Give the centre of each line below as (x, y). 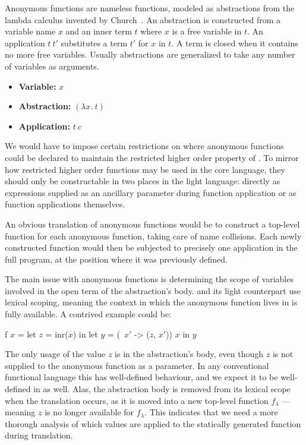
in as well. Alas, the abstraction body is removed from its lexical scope (162, 389)
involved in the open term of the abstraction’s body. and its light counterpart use (153, 290)
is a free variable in (207, 31)
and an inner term (99, 31)
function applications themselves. (65, 204)
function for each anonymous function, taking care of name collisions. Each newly (153, 236)
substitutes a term (94, 42)
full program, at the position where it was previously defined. (116, 259)
